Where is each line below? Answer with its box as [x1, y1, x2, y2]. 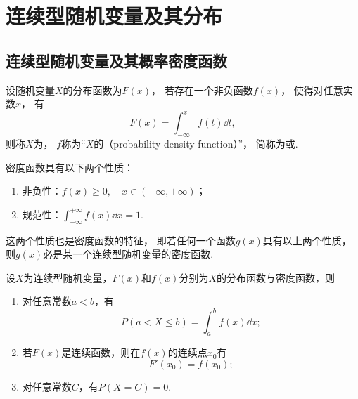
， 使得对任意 [281, 82, 343, 97]
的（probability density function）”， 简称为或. [94, 136, 298, 151]
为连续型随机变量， [23, 270, 113, 284]
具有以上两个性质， [262, 233, 352, 247]
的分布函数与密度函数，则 [217, 270, 335, 284]
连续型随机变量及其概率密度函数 [6, 49, 227, 71]
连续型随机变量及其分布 [6, 1, 223, 30]
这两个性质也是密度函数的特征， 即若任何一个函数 [6, 233, 236, 247]
